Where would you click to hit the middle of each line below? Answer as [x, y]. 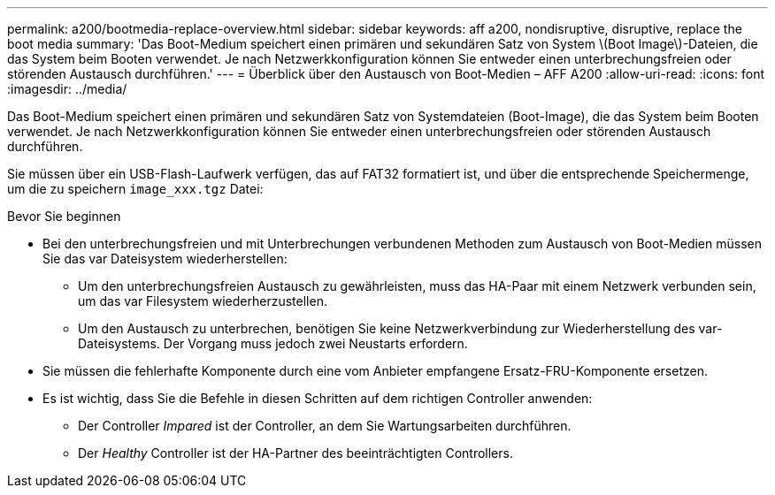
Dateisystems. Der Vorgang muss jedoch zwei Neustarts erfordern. [273, 343]
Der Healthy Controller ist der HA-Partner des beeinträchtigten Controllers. [295, 453]
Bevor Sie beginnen [64, 216]
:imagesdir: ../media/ [67, 89]
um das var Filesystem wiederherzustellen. [203, 301]
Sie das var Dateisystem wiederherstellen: [165, 259]
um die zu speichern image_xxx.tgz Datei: [135, 189]
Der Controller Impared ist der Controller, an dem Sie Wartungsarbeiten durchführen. [325, 426]
